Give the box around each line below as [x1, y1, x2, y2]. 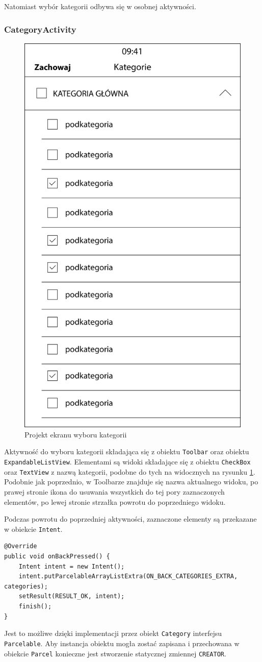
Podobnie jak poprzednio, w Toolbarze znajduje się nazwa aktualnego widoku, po [4, 476, 258, 487]
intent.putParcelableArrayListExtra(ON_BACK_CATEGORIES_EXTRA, [18, 573, 238, 580]
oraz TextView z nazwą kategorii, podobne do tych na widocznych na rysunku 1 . [4, 466, 255, 477]
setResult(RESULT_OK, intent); [18, 593, 125, 600]
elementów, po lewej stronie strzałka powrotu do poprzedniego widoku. [4, 496, 226, 507]
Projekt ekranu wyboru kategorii [24, 429, 127, 439]
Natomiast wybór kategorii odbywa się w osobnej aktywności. [4, 1, 196, 11]
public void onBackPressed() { [4, 553, 110, 560]
